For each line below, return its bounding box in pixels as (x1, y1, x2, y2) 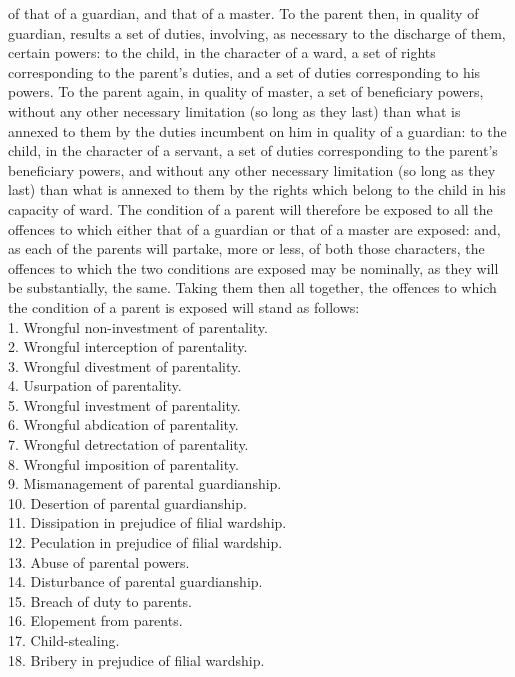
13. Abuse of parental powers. (8, 551, 190, 572)
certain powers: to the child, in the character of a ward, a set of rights (8, 42, 436, 63)
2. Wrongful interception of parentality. (8, 336, 248, 357)
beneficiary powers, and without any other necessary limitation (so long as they (8, 159, 496, 180)
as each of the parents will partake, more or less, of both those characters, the (8, 238, 485, 259)
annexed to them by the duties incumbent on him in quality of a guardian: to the (8, 120, 507, 141)
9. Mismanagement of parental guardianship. (8, 473, 282, 494)
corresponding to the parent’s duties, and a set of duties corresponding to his (8, 61, 481, 82)
